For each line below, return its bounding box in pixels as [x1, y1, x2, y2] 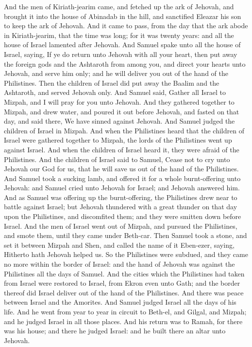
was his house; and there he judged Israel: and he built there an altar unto [4, 326, 226, 336]
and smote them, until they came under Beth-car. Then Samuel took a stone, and [4, 230, 247, 240]
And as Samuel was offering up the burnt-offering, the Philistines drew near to [4, 192, 237, 202]
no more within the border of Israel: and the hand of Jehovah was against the [4, 259, 235, 269]
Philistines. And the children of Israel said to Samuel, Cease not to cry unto [4, 154, 230, 164]
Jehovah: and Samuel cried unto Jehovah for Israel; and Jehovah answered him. [4, 183, 240, 193]
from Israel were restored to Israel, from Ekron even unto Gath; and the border [4, 278, 240, 288]
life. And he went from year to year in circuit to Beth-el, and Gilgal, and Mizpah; [4, 307, 247, 316]
